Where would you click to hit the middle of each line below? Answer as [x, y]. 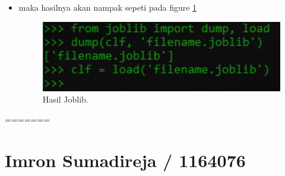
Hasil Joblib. [65, 99]
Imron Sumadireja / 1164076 [125, 160]
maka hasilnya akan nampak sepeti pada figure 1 [108, 7]
